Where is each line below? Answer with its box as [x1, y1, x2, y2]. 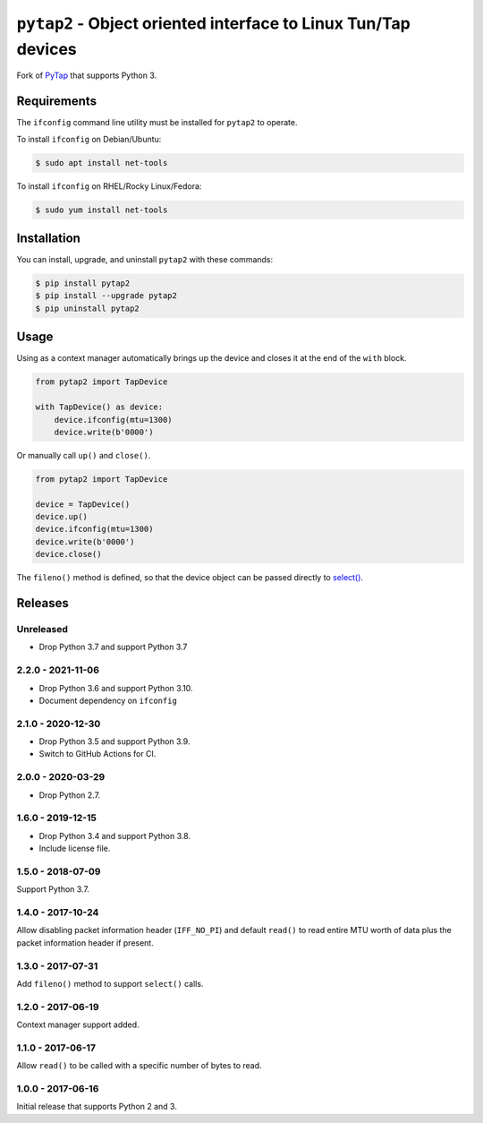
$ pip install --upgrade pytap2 [35, 291, 178, 301]
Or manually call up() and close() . [16, 450, 151, 460]
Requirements [16, 94, 97, 109]
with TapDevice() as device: [35, 402, 164, 412]
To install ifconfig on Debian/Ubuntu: [16, 133, 162, 144]
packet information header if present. [16, 937, 154, 948]
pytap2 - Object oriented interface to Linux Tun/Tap [16, 13, 411, 33]
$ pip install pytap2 [35, 279, 131, 288]
